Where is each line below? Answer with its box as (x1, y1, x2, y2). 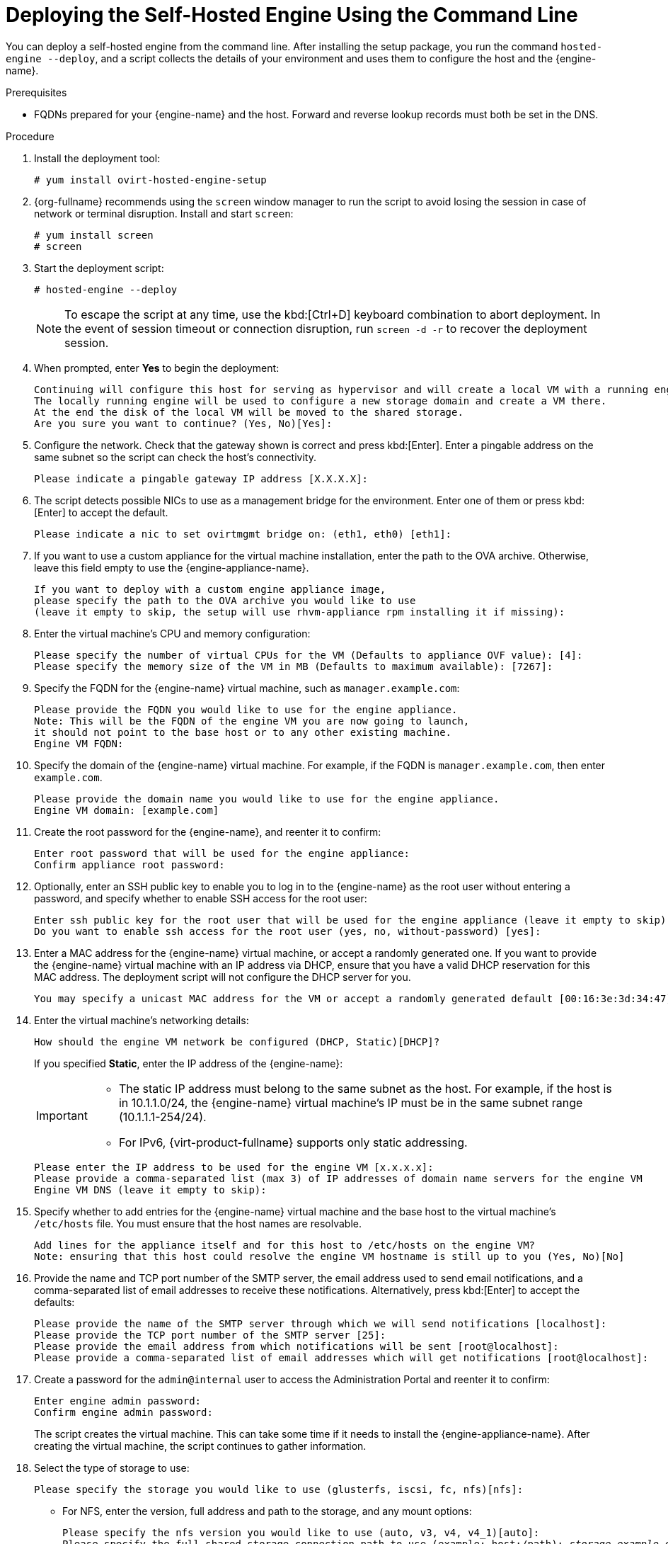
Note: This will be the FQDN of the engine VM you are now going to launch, (34, 715, 470, 727)
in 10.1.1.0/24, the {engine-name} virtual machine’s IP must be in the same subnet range (118, 1095, 583, 1110)
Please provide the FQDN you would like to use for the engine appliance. (34, 703, 458, 715)
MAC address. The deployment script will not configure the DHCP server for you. (34, 970, 411, 983)
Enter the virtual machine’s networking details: (34, 1014, 249, 1026)
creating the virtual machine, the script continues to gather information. (34, 1439, 367, 1452)
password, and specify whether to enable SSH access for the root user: (34, 892, 367, 904)
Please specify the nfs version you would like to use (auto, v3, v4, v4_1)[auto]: (62, 1526, 540, 1538)
